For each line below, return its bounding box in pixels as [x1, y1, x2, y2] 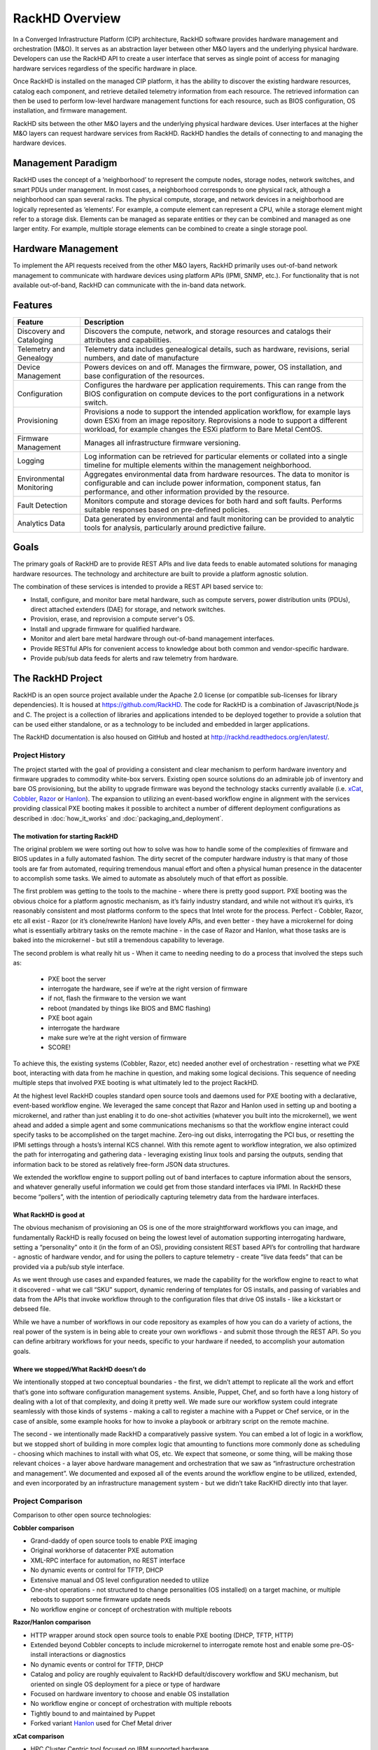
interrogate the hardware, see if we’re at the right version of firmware [48, 984, 248, 993]
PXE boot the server [48, 974, 106, 983]
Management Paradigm [13, 157, 118, 169]
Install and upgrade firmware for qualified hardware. [30, 624, 181, 633]
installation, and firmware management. [13, 106, 127, 115]
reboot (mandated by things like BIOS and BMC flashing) [48, 1004, 211, 1012]
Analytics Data [17, 518, 66, 528]
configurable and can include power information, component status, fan [84, 478, 321, 488]
